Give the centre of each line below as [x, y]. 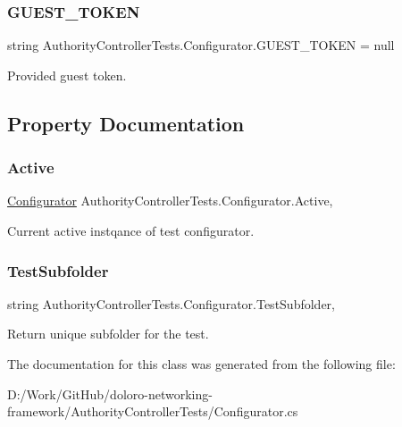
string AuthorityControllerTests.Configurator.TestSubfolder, [171, 303]
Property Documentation [126, 123]
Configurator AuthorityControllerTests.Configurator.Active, [170, 201]
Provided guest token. [67, 75]
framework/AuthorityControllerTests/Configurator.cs [153, 411]
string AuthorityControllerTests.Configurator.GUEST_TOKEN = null [201, 45]
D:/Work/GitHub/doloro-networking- [110, 394]
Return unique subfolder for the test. [108, 334]
